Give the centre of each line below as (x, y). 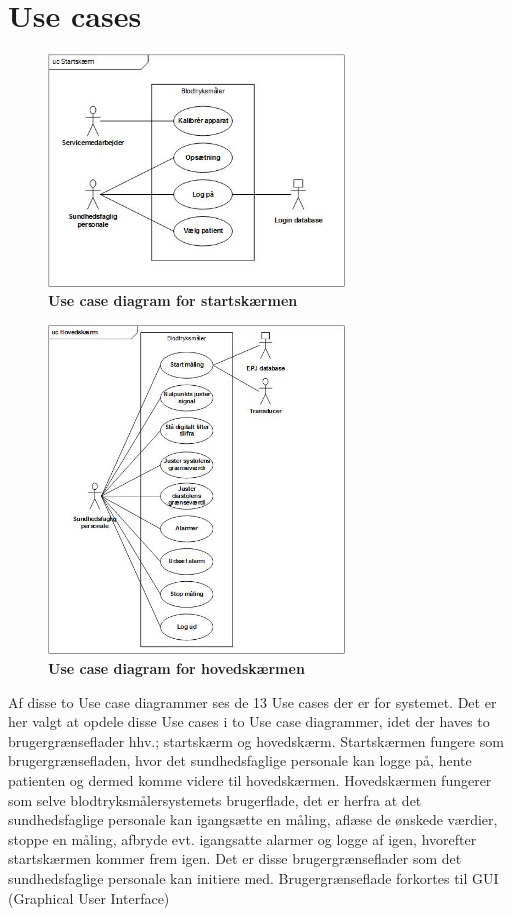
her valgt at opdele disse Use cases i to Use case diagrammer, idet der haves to (249, 721)
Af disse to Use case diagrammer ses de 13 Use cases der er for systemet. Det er (252, 701)
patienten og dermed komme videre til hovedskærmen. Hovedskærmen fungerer (250, 779)
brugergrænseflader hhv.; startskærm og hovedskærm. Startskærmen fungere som (256, 740)
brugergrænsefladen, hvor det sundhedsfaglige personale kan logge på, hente (240, 760)
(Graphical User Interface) (89, 897)
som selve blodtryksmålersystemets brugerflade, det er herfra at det (215, 799)
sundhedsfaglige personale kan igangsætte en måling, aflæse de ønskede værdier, (253, 819)
